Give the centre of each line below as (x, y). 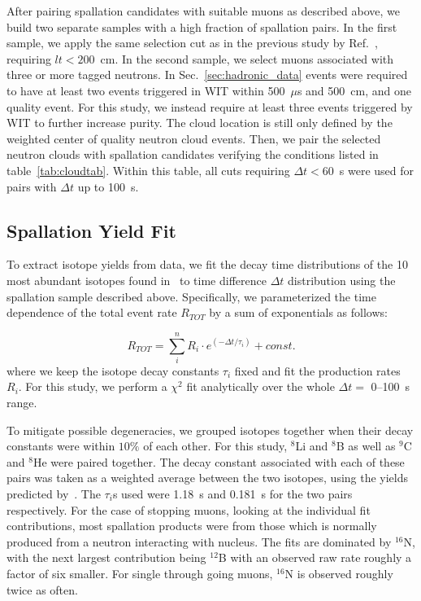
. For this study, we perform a (93, 386)
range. (22, 403)
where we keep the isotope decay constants (113, 370)
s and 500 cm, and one (354, 90)
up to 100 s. (108, 186)
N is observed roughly (339, 573)
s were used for (377, 170)
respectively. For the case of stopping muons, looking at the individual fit (189, 509)
